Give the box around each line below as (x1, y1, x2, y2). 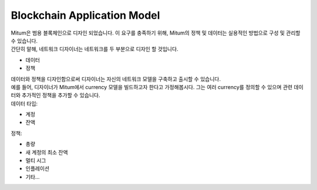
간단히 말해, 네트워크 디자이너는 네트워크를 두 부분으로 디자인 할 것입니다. (11, 46, 178, 53)
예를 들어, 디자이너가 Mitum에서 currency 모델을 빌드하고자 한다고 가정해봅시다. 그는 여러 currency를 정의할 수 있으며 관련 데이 (11, 83, 303, 90)
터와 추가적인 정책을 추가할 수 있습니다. (11, 91, 100, 99)
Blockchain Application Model (11, 9, 160, 22)
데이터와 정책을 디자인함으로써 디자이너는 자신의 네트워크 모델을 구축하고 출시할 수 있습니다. (11, 75, 221, 82)
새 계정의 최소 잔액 (25, 148, 68, 155)
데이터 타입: (11, 100, 38, 107)
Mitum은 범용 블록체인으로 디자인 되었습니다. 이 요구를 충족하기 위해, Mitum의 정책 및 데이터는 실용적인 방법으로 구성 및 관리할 (11, 29, 301, 36)
